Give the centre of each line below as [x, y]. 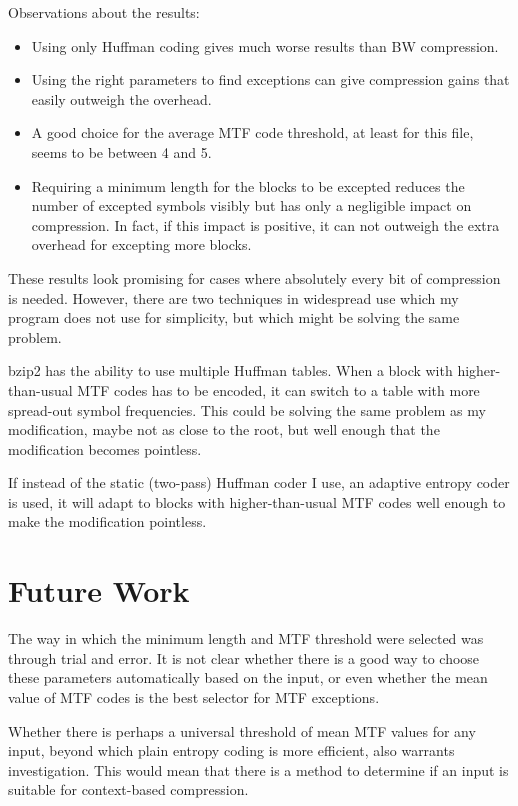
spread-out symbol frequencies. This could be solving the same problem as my [247, 409]
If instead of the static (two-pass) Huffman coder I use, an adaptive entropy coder [259, 482]
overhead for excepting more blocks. [141, 244]
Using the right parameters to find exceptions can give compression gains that [270, 79]
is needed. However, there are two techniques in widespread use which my [233, 297]
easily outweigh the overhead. [121, 98]
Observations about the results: [104, 12]
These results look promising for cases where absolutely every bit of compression [254, 277]
